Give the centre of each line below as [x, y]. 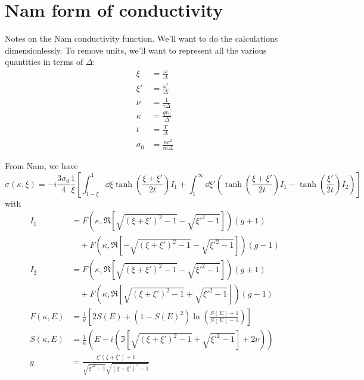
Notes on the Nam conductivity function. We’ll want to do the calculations [141, 38]
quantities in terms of [44, 62]
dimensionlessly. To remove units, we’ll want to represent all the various [136, 50]
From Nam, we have [41, 165]
